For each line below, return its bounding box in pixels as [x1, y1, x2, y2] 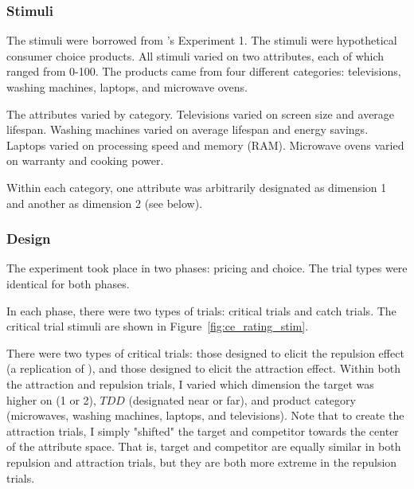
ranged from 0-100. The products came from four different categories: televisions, [6, 63, 401, 80]
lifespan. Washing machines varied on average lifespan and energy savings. [6, 121, 369, 138]
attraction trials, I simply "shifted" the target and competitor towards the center [6, 422, 399, 439]
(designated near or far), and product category [128, 391, 356, 408]
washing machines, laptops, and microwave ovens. [6, 79, 248, 95]
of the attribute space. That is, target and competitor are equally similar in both [6, 438, 401, 455]
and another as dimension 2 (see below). [6, 194, 203, 211]
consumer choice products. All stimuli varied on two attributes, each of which [6, 47, 385, 64]
